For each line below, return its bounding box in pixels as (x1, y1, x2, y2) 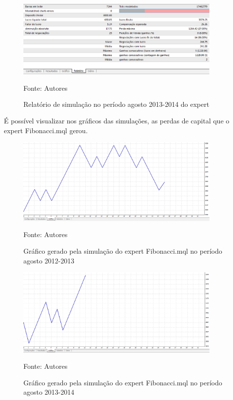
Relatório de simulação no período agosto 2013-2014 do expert (23, 99, 210, 109)
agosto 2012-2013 (23, 255, 75, 265)
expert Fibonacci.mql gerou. (4, 125, 88, 135)
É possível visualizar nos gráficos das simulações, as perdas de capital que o (4, 115, 230, 125)
